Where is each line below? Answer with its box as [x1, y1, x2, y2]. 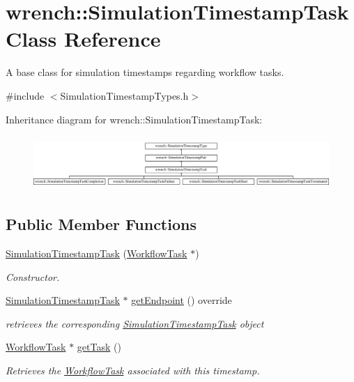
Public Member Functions [6, 213, 197, 235]
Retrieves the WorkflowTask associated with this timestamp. [6, 362, 260, 377]
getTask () [77, 339, 121, 354]
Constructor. [6, 269, 60, 284]
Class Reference [6, 24, 161, 53]
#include [6, 88, 45, 102]
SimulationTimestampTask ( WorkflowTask [6, 245, 187, 260]
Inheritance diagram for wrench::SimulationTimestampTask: [6, 112, 263, 126]
